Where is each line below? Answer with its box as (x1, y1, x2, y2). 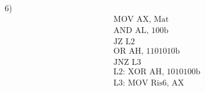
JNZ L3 (113, 58, 141, 67)
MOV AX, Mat (113, 15, 169, 24)
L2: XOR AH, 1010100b (113, 67, 201, 76)
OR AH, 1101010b (113, 47, 180, 55)
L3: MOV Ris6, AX (113, 78, 184, 87)
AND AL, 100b (113, 26, 169, 35)
